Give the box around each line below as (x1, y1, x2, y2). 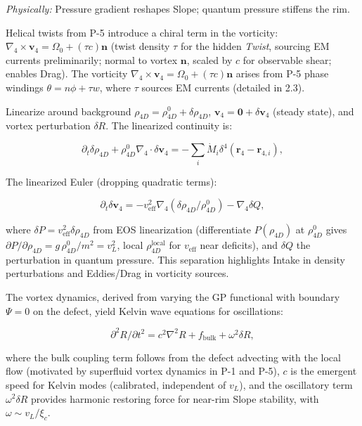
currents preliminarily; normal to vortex (6, 52, 178, 67)
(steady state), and (272, 103, 354, 118)
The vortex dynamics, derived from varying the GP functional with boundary (6, 290, 340, 304)
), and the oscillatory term (239, 377, 353, 392)
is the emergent (290, 363, 357, 378)
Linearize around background (6, 103, 131, 118)
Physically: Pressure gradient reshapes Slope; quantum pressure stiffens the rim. (6, 1, 350, 15)
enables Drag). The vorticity (6, 66, 128, 81)
